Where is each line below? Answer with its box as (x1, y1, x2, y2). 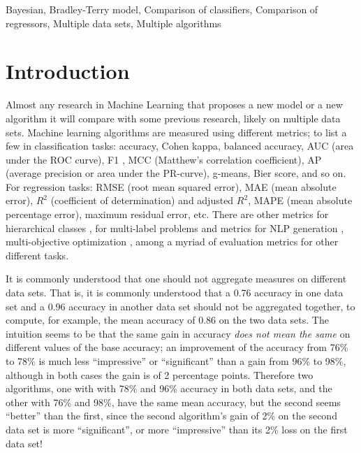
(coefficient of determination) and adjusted (50, 193, 234, 208)
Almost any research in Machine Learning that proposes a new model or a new (6, 97, 343, 112)
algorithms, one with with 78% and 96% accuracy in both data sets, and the (6, 381, 332, 396)
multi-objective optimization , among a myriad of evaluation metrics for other (6, 234, 339, 249)
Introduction (6, 57, 130, 85)
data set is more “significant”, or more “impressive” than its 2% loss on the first (6, 422, 348, 436)
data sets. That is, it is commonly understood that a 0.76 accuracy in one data (6, 285, 344, 300)
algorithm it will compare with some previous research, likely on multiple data (6, 110, 341, 125)
